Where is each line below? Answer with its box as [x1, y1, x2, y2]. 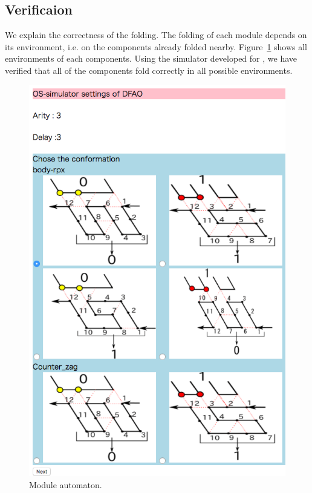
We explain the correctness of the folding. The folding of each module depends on [5, 28, 307, 41]
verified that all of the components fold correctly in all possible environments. [5, 64, 293, 76]
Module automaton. [29, 478, 102, 491]
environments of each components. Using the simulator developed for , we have [5, 52, 297, 65]
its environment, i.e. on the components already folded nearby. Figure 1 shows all [5, 40, 308, 53]
